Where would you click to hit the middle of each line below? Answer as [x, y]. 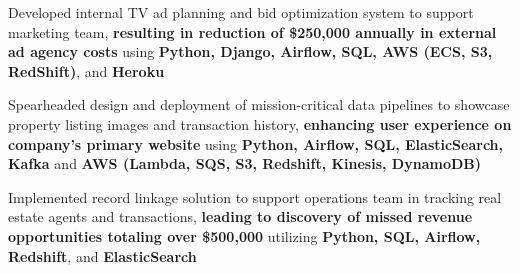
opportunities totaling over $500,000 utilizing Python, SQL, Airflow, [244, 235]
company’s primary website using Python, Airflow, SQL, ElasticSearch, [256, 143]
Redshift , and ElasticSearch [102, 255]
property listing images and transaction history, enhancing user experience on [260, 123]
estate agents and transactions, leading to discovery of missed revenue [240, 216]
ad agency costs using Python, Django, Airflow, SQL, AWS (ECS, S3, [250, 51]
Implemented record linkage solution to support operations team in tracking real [255, 196]
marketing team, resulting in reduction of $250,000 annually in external [252, 31]
